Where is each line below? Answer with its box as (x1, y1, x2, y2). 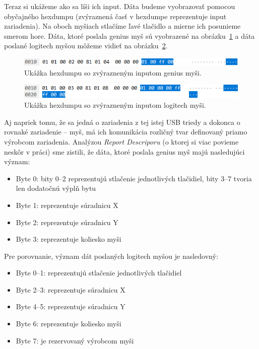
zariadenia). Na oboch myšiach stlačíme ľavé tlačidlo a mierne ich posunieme (4, 21, 241, 31)
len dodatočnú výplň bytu (16, 183, 96, 193)
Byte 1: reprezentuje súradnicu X (16, 199, 118, 210)
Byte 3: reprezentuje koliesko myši (16, 234, 121, 244)
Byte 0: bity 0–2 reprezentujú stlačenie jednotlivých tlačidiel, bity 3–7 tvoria (16, 173, 252, 183)
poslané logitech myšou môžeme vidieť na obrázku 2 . (4, 40, 168, 51)
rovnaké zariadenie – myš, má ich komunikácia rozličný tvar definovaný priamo (4, 126, 247, 137)
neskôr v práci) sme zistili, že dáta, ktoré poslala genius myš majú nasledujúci (4, 146, 245, 157)
